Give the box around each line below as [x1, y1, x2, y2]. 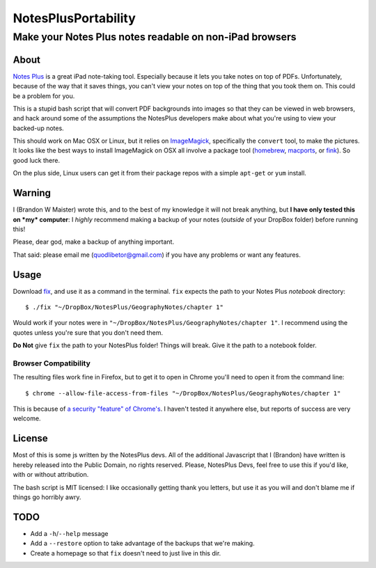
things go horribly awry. [13, 493, 81, 501]
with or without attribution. [13, 471, 89, 479]
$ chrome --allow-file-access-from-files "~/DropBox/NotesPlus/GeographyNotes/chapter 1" [25, 389, 341, 397]
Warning [13, 187, 52, 199]
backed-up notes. [13, 124, 64, 132]
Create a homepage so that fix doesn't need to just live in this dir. [30, 549, 221, 557]
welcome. [13, 414, 41, 423]
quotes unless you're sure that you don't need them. [13, 328, 164, 337]
